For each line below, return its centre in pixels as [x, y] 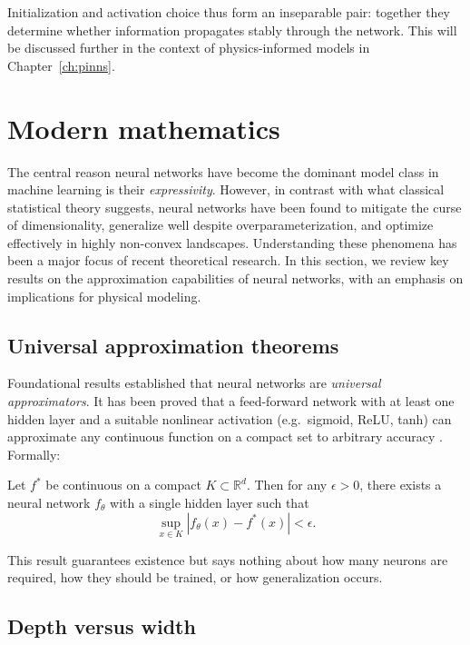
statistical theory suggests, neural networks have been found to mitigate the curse [235, 207]
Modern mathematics [144, 128]
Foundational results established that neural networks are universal [194, 383]
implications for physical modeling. [104, 296]
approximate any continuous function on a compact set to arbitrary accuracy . [225, 437]
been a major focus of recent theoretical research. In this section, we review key [228, 260]
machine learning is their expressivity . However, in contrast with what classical [226, 189]
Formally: [34, 454]
